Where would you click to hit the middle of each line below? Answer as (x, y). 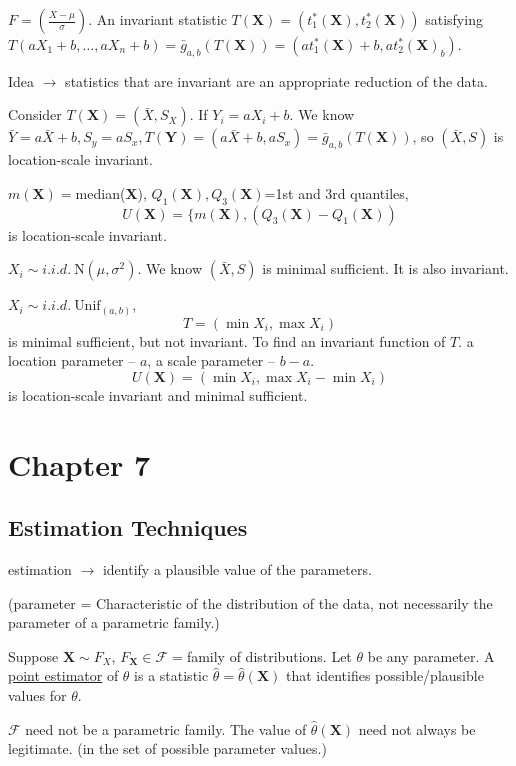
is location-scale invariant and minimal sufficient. (158, 394)
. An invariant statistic (157, 19)
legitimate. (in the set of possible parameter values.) (167, 748)
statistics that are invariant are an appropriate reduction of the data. (276, 80)
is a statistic (171, 675)
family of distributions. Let (269, 655)
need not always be (417, 728)
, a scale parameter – (211, 360)
